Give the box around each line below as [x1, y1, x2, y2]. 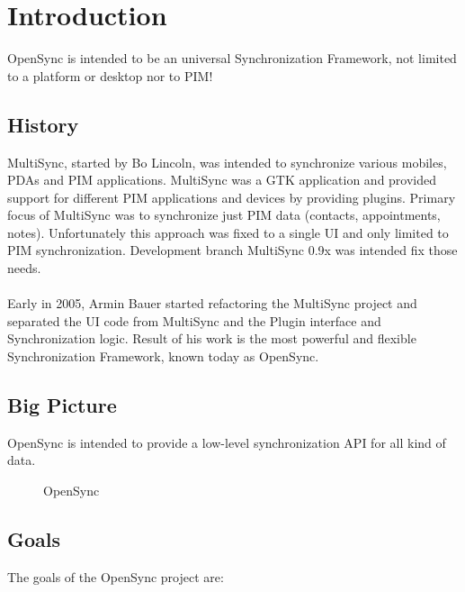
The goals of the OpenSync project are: [7, 567, 224, 586]
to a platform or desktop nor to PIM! [7, 66, 213, 85]
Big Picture [7, 391, 117, 419]
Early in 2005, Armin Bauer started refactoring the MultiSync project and [7, 294, 417, 313]
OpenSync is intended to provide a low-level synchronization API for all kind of [7, 433, 446, 451]
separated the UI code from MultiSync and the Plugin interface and [7, 311, 381, 330]
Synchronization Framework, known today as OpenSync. [7, 347, 319, 366]
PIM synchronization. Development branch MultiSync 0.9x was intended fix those [7, 241, 458, 260]
